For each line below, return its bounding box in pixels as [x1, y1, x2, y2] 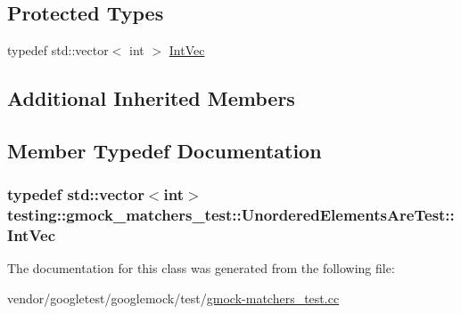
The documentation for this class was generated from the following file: [7, 259, 395, 278]
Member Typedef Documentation [7, 136, 322, 164]
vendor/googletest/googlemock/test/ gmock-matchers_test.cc [7, 289, 340, 308]
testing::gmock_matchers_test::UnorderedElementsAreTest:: [7, 204, 455, 226]
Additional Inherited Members [7, 85, 295, 112]
